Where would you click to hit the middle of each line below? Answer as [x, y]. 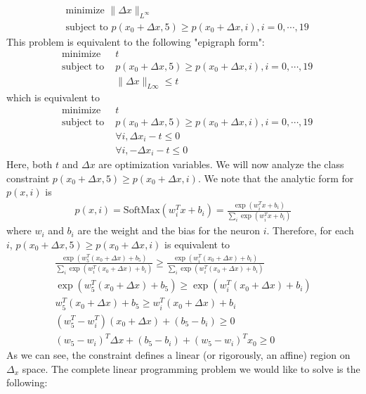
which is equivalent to [53, 97]
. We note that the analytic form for [276, 178]
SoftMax [142, 211]
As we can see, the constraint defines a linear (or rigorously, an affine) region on [178, 355]
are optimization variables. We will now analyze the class [221, 164]
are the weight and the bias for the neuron [169, 230]
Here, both [30, 164]
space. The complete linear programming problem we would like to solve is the [191, 368]
